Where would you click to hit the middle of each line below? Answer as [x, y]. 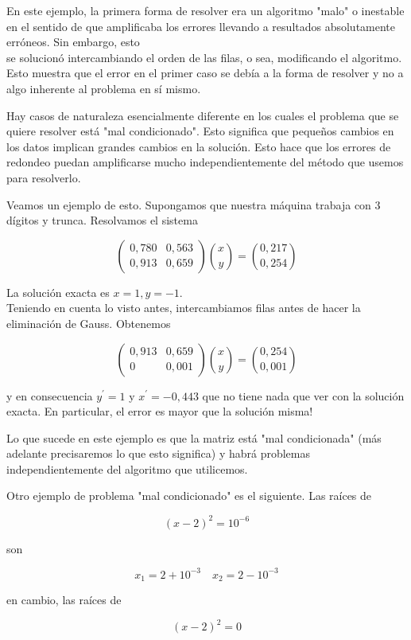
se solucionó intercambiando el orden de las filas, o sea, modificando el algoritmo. [204, 57]
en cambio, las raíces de [64, 600]
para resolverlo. [44, 177]
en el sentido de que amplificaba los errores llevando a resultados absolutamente [201, 26]
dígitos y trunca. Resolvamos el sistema [102, 220]
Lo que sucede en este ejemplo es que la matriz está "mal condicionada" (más [194, 437]
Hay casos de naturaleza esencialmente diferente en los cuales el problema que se [203, 115]
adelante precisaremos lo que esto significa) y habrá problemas [159, 453]
